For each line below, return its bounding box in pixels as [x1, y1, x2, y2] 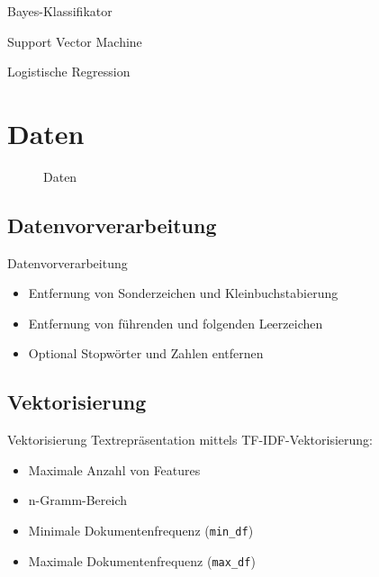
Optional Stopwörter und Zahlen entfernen [28, 344, 264, 363]
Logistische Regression [7, 62, 131, 81]
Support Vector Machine [7, 32, 142, 50]
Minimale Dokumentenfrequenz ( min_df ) [28, 521, 254, 540]
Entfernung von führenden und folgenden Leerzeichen [28, 313, 323, 332]
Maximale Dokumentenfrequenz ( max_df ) [28, 551, 256, 570]
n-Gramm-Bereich [28, 491, 128, 509]
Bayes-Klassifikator [7, 2, 113, 20]
